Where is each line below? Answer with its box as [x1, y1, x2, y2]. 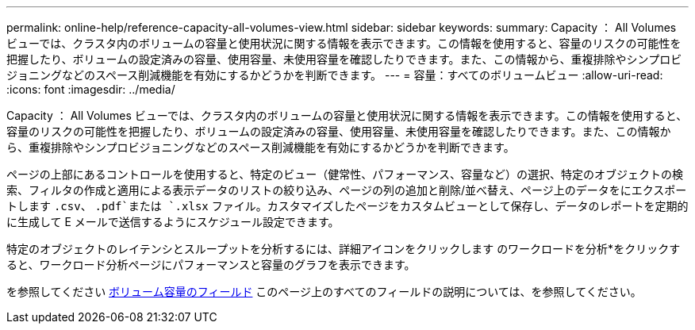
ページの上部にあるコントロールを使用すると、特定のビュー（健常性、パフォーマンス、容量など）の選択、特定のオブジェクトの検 [6, 167, 683, 181]
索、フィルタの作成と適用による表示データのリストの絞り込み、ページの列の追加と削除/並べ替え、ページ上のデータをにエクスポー [6, 183, 687, 197]
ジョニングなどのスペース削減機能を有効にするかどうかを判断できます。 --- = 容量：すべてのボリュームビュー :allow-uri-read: [6, 68, 663, 82]
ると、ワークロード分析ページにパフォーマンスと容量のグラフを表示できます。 [6, 258, 416, 271]
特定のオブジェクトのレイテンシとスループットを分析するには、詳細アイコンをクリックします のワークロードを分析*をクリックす [6, 242, 681, 255]
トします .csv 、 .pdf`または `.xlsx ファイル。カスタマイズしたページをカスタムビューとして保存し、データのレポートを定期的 [6, 199, 689, 213]
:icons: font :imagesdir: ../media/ [6, 82, 175, 96]
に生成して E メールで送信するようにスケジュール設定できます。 [6, 215, 340, 228]
